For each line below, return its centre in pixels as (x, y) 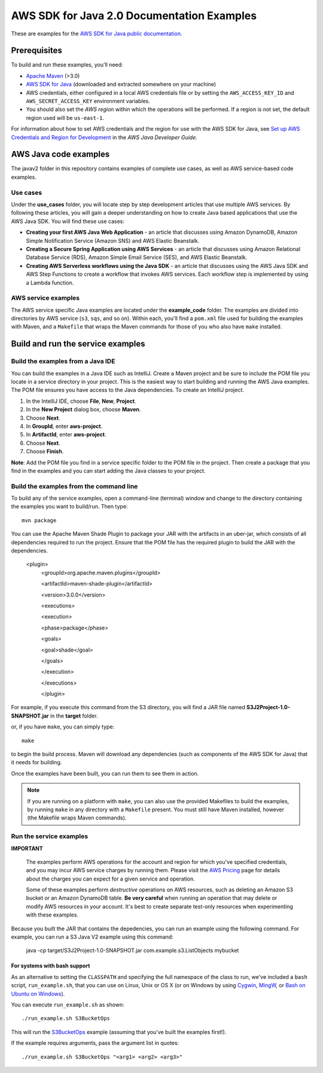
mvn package (39, 520)
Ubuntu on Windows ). (38, 994)
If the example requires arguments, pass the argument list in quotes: (95, 1043)
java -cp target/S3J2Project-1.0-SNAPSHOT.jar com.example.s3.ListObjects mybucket (132, 951)
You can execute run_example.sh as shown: (68, 1005)
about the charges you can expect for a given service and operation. (111, 879)
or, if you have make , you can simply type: (63, 727)
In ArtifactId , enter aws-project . (66, 435)
